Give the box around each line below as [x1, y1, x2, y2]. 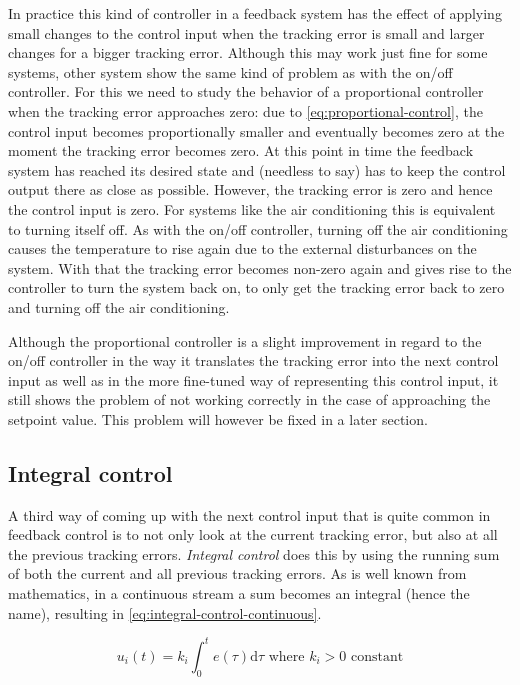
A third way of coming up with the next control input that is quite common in [8, 504, 491, 525]
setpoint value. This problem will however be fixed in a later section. [8, 408, 428, 429]
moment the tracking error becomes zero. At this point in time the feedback [8, 140, 474, 161]
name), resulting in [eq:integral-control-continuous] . [8, 602, 322, 623]
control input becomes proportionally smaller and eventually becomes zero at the [8, 120, 505, 141]
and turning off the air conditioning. [8, 296, 230, 317]
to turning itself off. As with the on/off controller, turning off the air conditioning [8, 218, 508, 239]
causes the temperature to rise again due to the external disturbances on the [8, 238, 477, 259]
